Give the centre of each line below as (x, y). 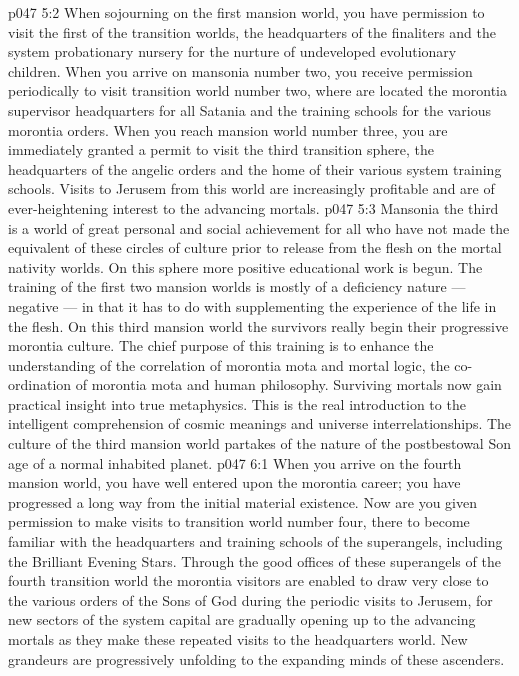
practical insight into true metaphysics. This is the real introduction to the (237, 403)
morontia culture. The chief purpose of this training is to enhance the (221, 345)
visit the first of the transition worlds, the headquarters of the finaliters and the (252, 31)
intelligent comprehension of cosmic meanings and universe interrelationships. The (260, 423)
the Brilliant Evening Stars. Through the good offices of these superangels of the (254, 560)
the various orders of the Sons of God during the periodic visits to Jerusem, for (250, 599)
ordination (40, 384)
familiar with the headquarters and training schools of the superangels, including (255, 541)
